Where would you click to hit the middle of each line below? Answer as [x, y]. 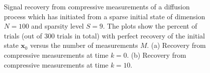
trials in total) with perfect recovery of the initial [131, 35]
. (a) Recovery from [176, 45]
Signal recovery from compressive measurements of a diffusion [97, 6]
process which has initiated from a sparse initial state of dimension [105, 16]
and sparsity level [58, 26]
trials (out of [23, 35]
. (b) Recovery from [156, 55]
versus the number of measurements [84, 45]
